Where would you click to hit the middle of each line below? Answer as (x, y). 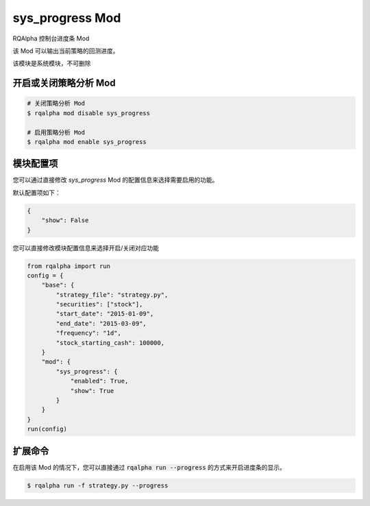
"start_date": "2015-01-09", (105, 314)
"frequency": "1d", (88, 333)
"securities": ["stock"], (99, 304)
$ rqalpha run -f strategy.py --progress (98, 485)
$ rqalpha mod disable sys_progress (89, 113)
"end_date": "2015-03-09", (101, 323)
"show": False (65, 220)
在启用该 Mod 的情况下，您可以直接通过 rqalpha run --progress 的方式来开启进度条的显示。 (149, 467)
